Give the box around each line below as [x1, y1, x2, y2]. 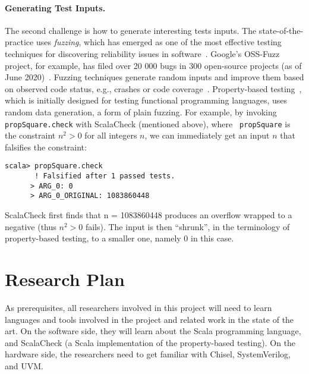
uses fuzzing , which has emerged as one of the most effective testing [36, 36, 282, 48]
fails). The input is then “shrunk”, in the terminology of [85, 220, 290, 232]
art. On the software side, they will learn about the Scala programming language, [5, 325, 301, 337]
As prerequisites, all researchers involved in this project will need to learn [5, 301, 272, 313]
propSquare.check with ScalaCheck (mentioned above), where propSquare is [5, 117, 291, 130]
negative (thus [5, 220, 56, 232]
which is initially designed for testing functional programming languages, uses [5, 94, 288, 106]
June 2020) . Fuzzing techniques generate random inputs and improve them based [5, 71, 304, 83]
